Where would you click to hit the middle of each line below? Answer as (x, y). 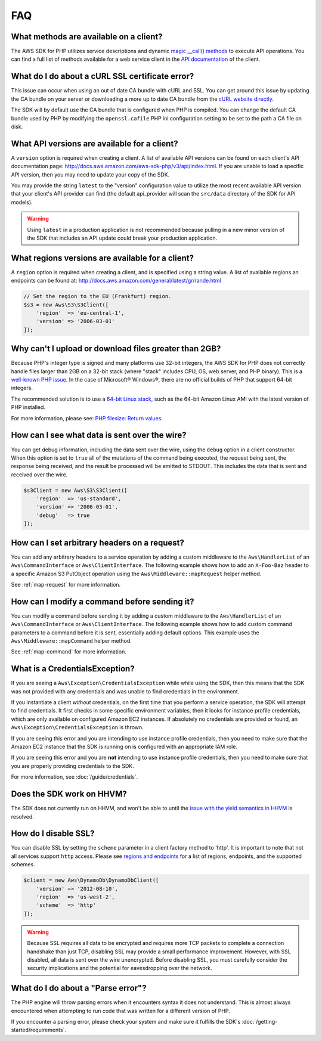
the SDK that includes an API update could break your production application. (122, 238)
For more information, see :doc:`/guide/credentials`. (75, 777)
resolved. (22, 816)
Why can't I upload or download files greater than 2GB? (116, 349)
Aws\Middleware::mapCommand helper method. (72, 641)
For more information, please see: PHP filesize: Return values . (87, 418)
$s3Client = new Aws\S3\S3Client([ (75, 490)
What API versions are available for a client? (95, 143)
